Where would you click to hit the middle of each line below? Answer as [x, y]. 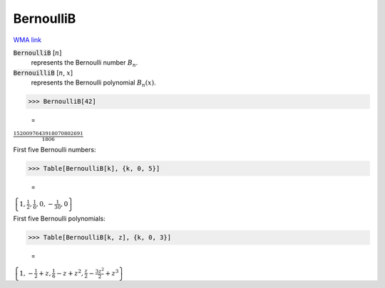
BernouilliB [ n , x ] [43, 73]
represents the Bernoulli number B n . [84, 64]
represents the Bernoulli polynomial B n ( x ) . [93, 83]
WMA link [27, 40]
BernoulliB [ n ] [37, 53]
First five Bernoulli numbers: [55, 149]
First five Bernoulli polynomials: [60, 219]
